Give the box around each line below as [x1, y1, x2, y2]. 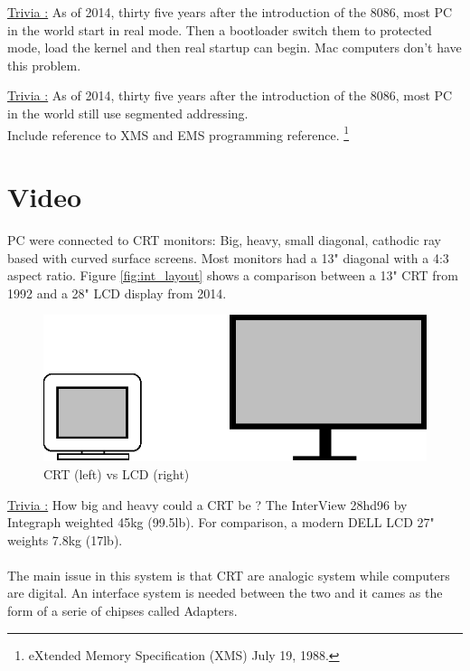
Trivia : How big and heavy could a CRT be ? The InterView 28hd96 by [7, 495, 408, 514]
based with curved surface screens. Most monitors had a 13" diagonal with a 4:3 [7, 248, 449, 267]
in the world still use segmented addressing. [7, 103, 249, 122]
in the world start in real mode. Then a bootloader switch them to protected [7, 20, 432, 39]
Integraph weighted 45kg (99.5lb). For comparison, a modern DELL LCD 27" [7, 513, 435, 532]
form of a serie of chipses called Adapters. [7, 601, 238, 620]
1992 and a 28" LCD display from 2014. [7, 283, 227, 302]
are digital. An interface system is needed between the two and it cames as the [7, 583, 443, 602]
